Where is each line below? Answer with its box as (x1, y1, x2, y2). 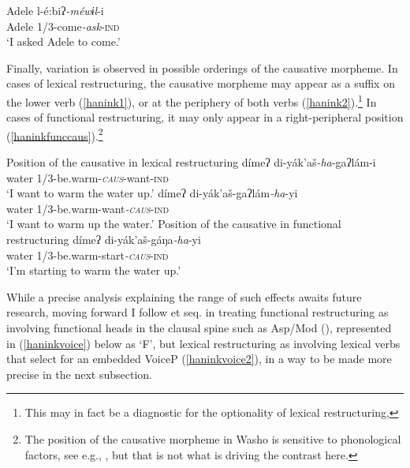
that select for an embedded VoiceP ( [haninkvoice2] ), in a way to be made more (6, 350, 392, 367)
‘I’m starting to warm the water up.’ (6, 262, 181, 279)
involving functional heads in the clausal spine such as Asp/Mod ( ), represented (6, 320, 392, 335)
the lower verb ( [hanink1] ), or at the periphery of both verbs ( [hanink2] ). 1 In (6, 91, 377, 110)
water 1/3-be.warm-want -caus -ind (6, 200, 170, 216)
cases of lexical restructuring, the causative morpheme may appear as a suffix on (6, 75, 395, 92)
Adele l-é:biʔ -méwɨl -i (6, 2, 104, 18)
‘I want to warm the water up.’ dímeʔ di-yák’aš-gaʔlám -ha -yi (6, 185, 298, 201)
